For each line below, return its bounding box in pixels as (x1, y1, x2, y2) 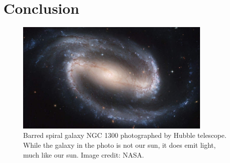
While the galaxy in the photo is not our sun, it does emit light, (23, 139, 216, 150)
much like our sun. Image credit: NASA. (23, 149, 144, 160)
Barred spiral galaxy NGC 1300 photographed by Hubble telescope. (23, 130, 227, 140)
